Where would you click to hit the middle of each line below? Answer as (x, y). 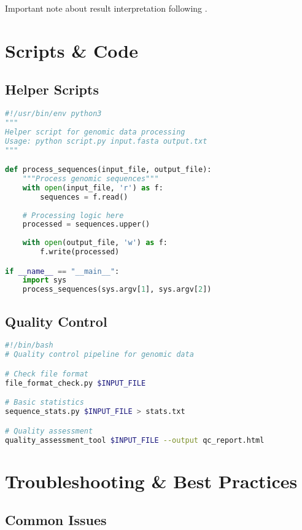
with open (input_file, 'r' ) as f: (93, 188)
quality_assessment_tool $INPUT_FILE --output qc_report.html (135, 440)
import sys (45, 280)
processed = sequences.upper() (86, 224)
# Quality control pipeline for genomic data (99, 355)
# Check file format (47, 374)
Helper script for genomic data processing (95, 132)
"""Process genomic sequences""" (91, 179)
